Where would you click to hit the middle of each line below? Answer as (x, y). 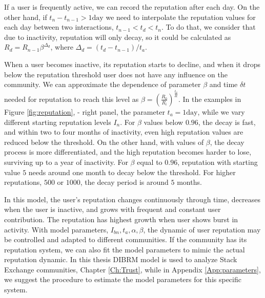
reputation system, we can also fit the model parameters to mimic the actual (125, 249)
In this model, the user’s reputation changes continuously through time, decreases (132, 199)
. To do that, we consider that (208, 27)
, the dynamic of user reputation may (202, 229)
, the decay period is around (124, 182)
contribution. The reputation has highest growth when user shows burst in (121, 219)
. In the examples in (210, 99)
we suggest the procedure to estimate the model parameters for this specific (123, 279)
